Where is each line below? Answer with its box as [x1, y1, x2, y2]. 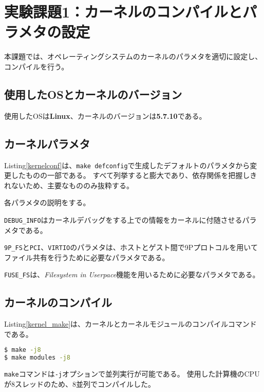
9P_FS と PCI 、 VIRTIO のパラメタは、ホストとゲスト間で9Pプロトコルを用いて [4, 242, 258, 253]
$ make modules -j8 [4, 354, 70, 362]
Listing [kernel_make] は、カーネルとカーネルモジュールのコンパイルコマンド [4, 318, 257, 329]
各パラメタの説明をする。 [4, 197, 90, 208]
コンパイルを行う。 [4, 61, 69, 72]
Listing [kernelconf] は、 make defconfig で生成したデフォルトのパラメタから [4, 159, 250, 170]
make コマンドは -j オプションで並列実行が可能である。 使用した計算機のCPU [4, 368, 260, 379]
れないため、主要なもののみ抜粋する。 [4, 180, 134, 190]
